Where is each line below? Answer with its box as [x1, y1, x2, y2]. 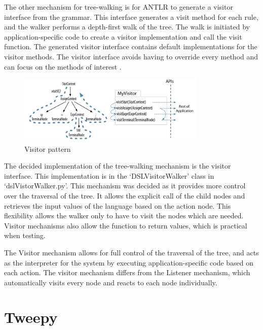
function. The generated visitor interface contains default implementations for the [4, 41, 257, 52]
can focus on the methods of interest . [4, 61, 122, 72]
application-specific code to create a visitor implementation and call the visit [4, 31, 242, 42]
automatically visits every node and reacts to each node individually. [4, 277, 217, 287]
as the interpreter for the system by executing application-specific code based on [4, 257, 254, 268]
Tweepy [4, 307, 58, 327]
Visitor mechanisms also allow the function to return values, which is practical [4, 220, 247, 230]
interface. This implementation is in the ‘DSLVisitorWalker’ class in [4, 170, 214, 181]
